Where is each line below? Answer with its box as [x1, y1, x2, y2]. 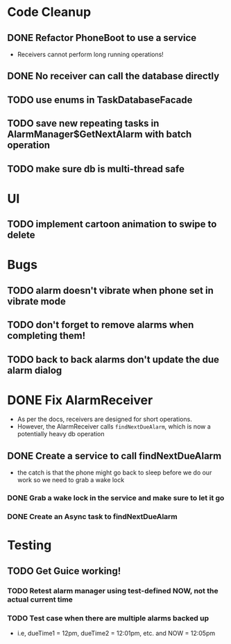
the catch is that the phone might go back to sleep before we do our [17, 468, 212, 477]
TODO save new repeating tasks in [7, 117, 160, 129]
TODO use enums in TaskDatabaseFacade [7, 94, 193, 106]
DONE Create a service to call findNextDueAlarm [7, 449, 222, 462]
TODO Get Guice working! [7, 565, 121, 577]
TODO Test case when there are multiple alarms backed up [7, 613, 209, 622]
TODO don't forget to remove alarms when [7, 319, 194, 331]
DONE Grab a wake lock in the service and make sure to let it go [7, 493, 225, 503]
